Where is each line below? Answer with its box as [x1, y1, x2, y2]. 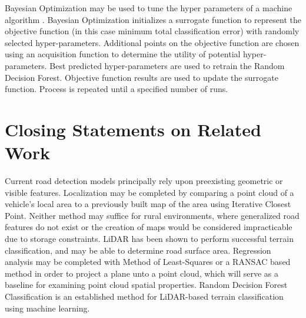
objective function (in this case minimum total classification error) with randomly [5, 25, 300, 37]
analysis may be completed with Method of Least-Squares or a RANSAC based [5, 255, 291, 268]
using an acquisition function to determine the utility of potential [5, 48, 241, 60]
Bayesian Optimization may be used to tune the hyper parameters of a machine [5, 2, 292, 14]
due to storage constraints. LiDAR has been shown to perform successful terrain [5, 232, 294, 245]
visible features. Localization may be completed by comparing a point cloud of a [5, 186, 294, 198]
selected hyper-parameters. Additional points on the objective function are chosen [5, 36, 300, 48]
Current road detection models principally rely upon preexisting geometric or [5, 175, 283, 187]
